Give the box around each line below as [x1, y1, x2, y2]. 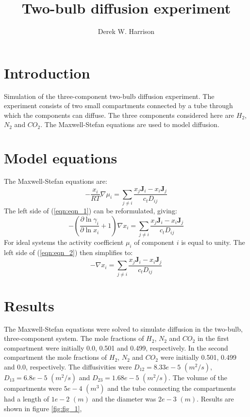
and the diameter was [92, 394, 156, 403]
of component [134, 237, 174, 247]
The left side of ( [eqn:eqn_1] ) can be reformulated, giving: [4, 205, 177, 215]
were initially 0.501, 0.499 [160, 352, 236, 362]
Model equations [4, 148, 117, 168]
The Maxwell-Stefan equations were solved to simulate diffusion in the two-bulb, [4, 323, 243, 334]
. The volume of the [168, 372, 228, 382]
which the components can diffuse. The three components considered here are [4, 110, 234, 120]
